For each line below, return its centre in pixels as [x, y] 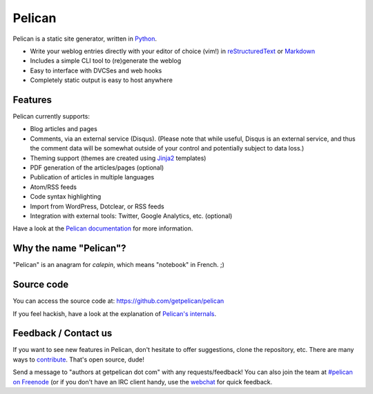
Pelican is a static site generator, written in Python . [85, 39]
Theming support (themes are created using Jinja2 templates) [118, 158]
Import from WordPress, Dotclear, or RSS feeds [97, 206]
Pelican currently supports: [51, 117]
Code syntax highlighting [66, 197]
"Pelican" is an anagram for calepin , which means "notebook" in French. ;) [118, 265]
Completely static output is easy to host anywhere [101, 80]
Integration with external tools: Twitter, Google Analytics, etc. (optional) [131, 216]
